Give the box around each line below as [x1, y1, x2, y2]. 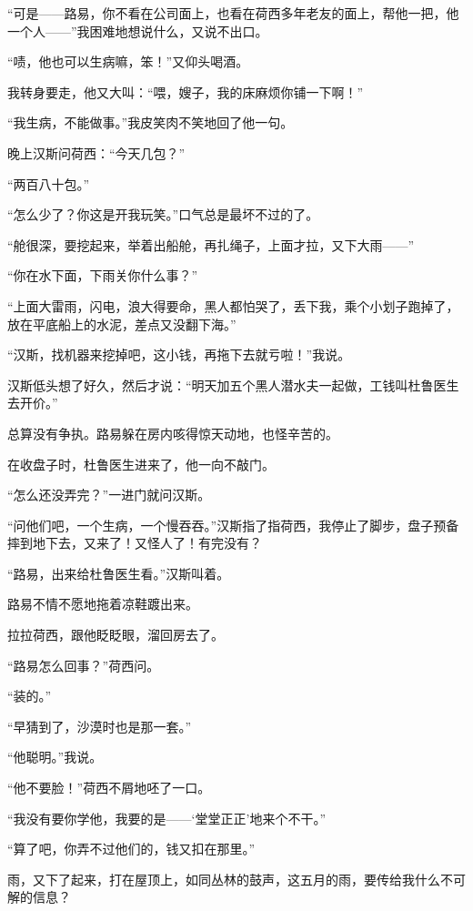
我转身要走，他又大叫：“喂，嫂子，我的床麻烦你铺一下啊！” [7, 82, 364, 101]
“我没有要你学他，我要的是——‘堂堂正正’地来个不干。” [7, 808, 326, 827]
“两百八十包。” [7, 174, 90, 193]
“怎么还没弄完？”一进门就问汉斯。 [7, 485, 211, 504]
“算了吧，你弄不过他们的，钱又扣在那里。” [7, 839, 256, 858]
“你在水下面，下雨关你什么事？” [7, 266, 198, 285]
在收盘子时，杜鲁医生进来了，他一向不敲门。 [7, 454, 275, 473]
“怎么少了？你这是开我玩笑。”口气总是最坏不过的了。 [7, 205, 319, 224]
